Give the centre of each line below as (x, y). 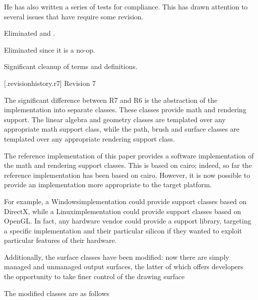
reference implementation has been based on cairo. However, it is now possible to (127, 175)
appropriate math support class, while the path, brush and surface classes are (122, 129)
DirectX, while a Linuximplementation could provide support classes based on (123, 211)
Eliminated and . (30, 33)
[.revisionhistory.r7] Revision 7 (50, 83)
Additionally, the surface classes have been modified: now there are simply (117, 257)
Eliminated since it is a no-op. (50, 49)
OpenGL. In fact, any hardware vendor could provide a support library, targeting (128, 221)
